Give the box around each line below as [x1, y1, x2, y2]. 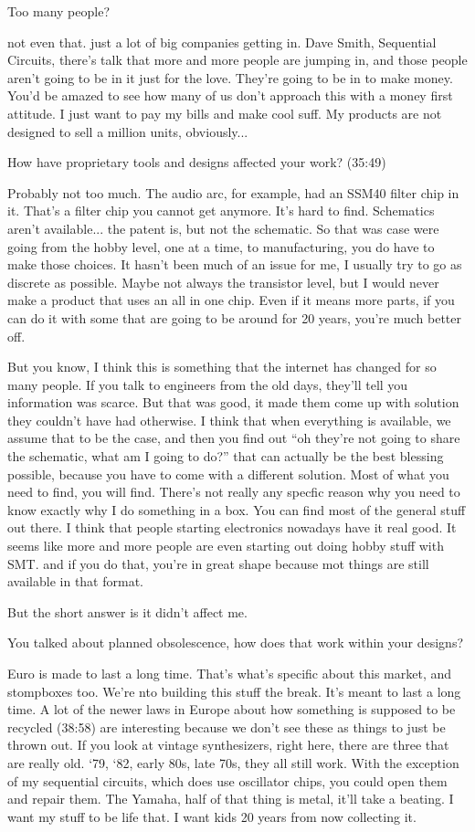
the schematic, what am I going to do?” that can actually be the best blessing [7, 447, 444, 466]
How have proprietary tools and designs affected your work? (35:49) [7, 153, 386, 172]
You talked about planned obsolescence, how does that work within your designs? [7, 633, 464, 652]
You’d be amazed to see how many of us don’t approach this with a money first [7, 86, 453, 105]
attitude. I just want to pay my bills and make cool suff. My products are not [7, 103, 442, 122]
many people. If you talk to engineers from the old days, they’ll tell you [7, 374, 408, 394]
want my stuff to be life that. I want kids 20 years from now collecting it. [7, 806, 417, 826]
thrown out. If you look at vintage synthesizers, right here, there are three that [7, 735, 449, 754]
